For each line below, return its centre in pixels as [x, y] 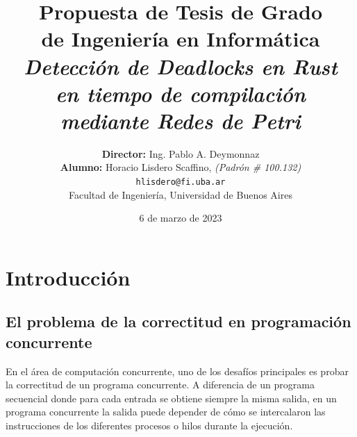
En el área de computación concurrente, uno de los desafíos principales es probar [177, 371]
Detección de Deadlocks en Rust [181, 66]
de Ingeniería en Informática [181, 39]
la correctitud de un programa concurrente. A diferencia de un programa [160, 385]
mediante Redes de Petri [181, 120]
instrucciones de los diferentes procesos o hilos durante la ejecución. [149, 426]
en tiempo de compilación [181, 93]
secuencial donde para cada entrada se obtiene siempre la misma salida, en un [171, 398]
